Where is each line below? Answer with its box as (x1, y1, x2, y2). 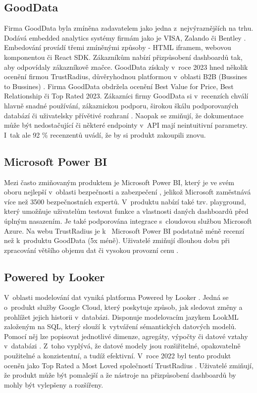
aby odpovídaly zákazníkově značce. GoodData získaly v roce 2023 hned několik (4, 61, 248, 72)
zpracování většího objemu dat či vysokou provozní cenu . (4, 245, 179, 255)
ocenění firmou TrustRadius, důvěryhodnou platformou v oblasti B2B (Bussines (4, 71, 248, 82)
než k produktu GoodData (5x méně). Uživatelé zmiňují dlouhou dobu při (4, 235, 230, 246)
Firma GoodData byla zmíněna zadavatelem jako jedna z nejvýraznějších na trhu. (4, 23, 254, 33)
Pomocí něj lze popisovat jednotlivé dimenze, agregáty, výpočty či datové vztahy (4, 331, 248, 341)
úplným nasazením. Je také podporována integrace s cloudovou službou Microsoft (4, 215, 252, 226)
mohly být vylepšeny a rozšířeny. (4, 379, 103, 390)
